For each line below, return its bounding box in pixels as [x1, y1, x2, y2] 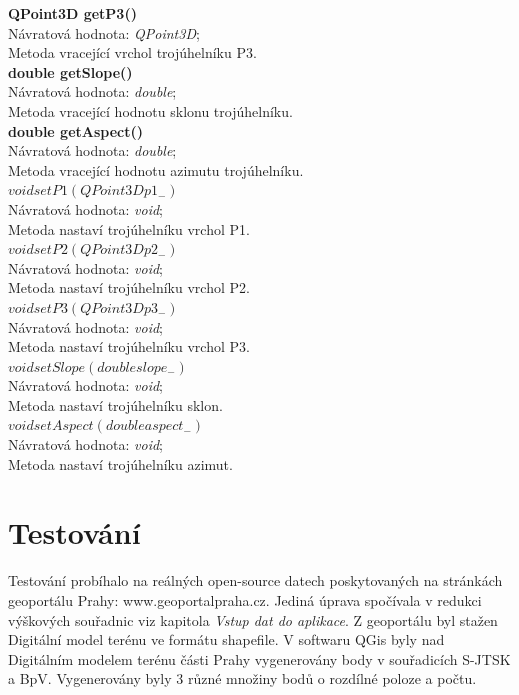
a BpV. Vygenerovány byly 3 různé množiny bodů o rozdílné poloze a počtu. [8, 668, 477, 689]
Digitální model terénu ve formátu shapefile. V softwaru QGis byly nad [8, 629, 445, 650]
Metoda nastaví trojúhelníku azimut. [8, 453, 233, 474]
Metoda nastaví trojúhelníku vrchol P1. [8, 218, 250, 239]
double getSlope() [8, 61, 133, 82]
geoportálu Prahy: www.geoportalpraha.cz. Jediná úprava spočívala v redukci [8, 589, 482, 610]
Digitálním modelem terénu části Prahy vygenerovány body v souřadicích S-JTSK [8, 648, 511, 669]
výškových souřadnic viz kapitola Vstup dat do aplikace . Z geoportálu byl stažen [8, 609, 498, 630]
